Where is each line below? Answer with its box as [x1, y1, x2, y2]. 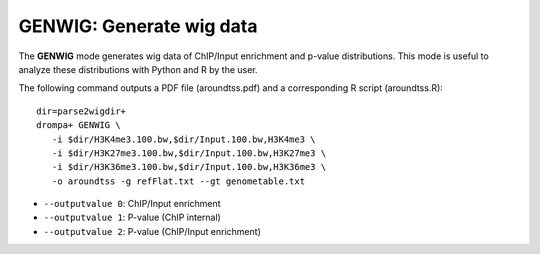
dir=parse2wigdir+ [36, 105, 127, 117]
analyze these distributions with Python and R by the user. [18, 63, 259, 75]
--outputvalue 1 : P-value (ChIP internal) [43, 211, 222, 224]
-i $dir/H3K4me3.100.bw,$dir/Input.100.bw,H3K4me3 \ [51, 133, 316, 145]
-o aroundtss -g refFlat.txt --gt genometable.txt [51, 175, 305, 187]
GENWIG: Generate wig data [18, 15, 258, 37]
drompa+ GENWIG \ [36, 120, 121, 131]
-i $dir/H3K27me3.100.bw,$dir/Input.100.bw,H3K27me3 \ [51, 147, 327, 159]
